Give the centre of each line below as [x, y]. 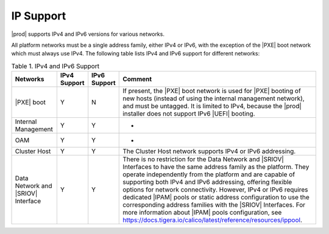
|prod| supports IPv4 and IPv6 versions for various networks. [88, 34]
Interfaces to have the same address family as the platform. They [216, 167]
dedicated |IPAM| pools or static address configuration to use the [216, 198]
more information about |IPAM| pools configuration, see [202, 213]
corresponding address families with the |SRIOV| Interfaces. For [214, 205]
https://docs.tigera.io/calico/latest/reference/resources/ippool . [213, 220]
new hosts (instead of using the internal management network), [214, 98]
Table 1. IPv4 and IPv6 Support [55, 66]
